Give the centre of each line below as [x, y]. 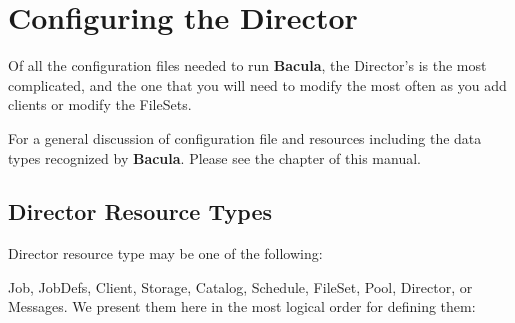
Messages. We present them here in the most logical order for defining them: [242, 306]
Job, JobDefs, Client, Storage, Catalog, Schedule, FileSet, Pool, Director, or [240, 286]
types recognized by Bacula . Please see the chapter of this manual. [214, 157]
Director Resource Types [140, 211]
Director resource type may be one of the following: [165, 253]
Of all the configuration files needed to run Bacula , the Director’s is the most [247, 65]
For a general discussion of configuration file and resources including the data [245, 137]
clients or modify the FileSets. [100, 104]
